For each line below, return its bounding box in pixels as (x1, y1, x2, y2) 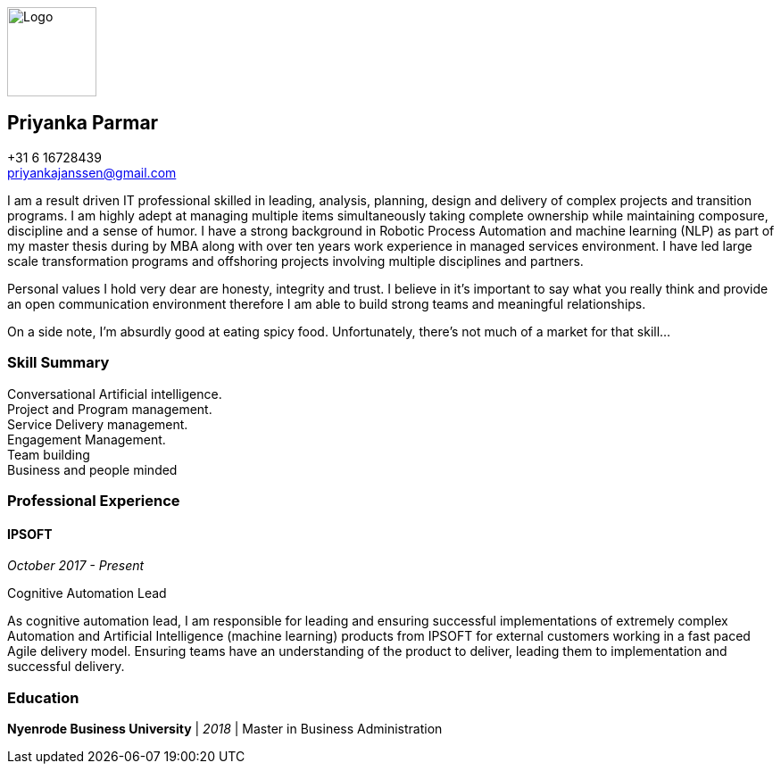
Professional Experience (7, 491, 180, 510)
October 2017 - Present (7, 558, 145, 574)
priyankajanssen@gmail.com (7, 164, 177, 180)
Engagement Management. (7, 431, 166, 447)
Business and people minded (7, 461, 178, 477)
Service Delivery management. (7, 416, 188, 432)
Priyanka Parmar (7, 112, 159, 135)
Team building (7, 446, 90, 462)
